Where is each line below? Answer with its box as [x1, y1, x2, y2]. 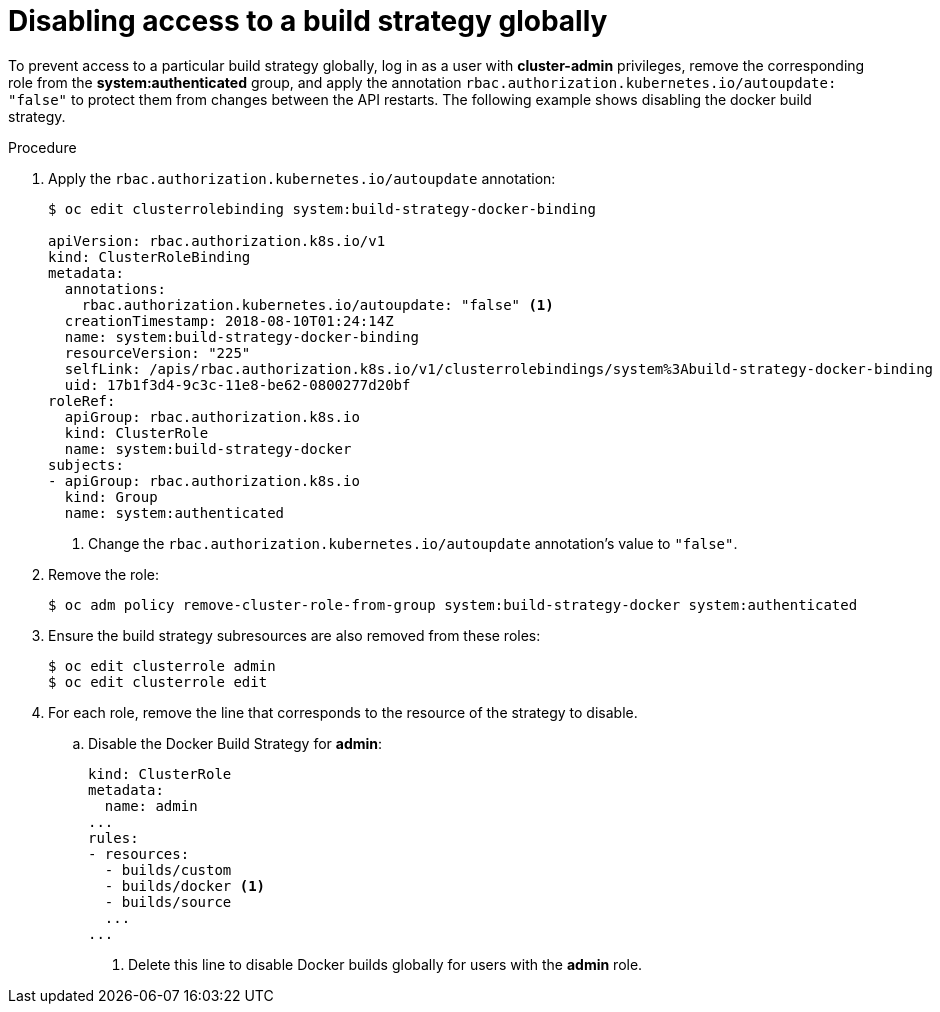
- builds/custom [104, 861, 232, 878]
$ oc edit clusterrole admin [48, 657, 276, 674]
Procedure [8, 138, 77, 156]
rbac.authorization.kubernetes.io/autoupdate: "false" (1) [81, 296, 554, 313]
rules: [88, 829, 139, 846]
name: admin [104, 797, 198, 814]
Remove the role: [48, 565, 160, 583]
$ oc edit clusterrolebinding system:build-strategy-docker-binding [48, 200, 596, 217]
